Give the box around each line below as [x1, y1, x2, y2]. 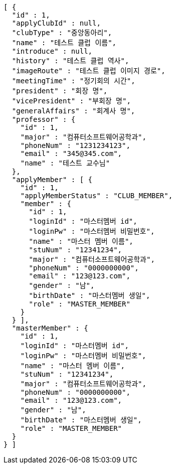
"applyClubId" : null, [12, 19, 101, 27]
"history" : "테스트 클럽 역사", [12, 57, 129, 65]
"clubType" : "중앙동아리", [12, 29, 112, 37]
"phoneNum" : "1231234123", [20, 141, 130, 149]
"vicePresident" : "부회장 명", [12, 97, 131, 105]
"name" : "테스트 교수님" [20, 159, 110, 167]
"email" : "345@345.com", [20, 149, 122, 158]
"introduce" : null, [12, 47, 93, 55]
